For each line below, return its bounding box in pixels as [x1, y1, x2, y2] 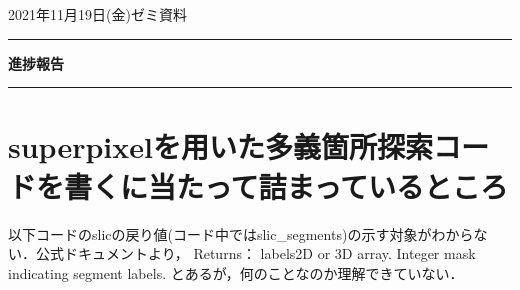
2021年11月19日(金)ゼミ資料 [8, 4, 187, 24]
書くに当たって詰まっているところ [64, 165, 509, 206]
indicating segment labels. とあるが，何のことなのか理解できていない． [8, 262, 464, 283]
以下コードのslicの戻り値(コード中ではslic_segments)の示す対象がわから [8, 223, 474, 244]
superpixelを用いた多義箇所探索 [8, 126, 433, 167]
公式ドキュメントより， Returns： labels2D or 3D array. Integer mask [35, 243, 476, 264]
